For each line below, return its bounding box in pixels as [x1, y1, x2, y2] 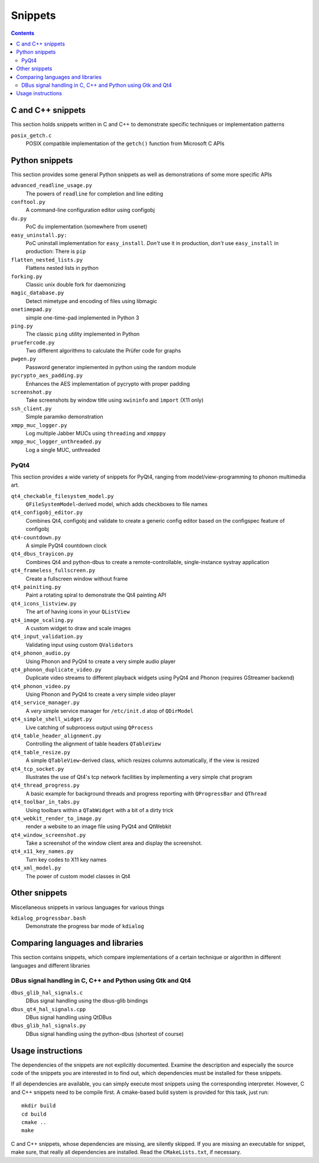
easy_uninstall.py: [11, 232, 67, 239]
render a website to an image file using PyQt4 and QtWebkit [25, 823, 171, 830]
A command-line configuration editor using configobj [25, 207, 155, 214]
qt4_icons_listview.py [11, 600, 77, 607]
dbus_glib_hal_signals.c [11, 989, 83, 996]
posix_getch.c [11, 132, 52, 139]
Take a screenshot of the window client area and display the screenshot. [25, 839, 203, 847]
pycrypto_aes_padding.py [11, 372, 83, 379]
